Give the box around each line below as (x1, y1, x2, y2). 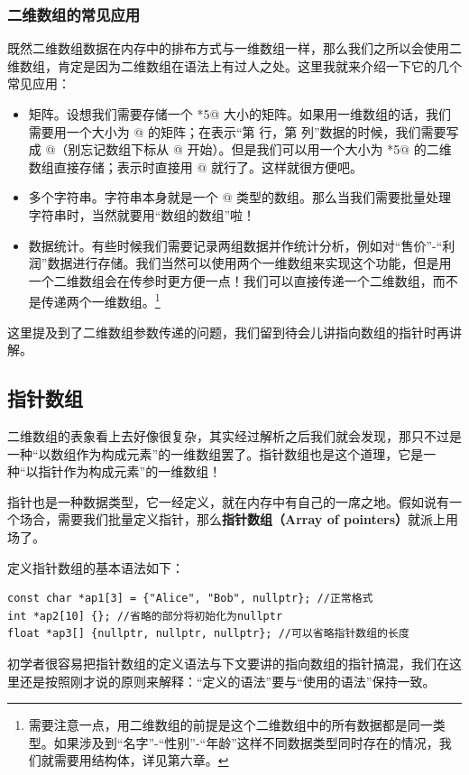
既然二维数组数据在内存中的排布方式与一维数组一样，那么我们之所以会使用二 (7, 39, 462, 58)
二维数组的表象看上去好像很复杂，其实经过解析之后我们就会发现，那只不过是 (7, 426, 462, 445)
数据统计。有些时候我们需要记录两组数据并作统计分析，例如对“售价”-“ (28, 235, 443, 254)
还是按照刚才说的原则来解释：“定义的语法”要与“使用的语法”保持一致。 (19, 671, 436, 690)
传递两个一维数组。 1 (41, 290, 161, 310)
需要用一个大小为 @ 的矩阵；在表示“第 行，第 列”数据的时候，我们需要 (28, 122, 446, 141)
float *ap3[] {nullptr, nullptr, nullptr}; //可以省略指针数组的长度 (7, 627, 409, 641)
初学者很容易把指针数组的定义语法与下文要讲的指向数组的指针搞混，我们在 (7, 653, 449, 672)
